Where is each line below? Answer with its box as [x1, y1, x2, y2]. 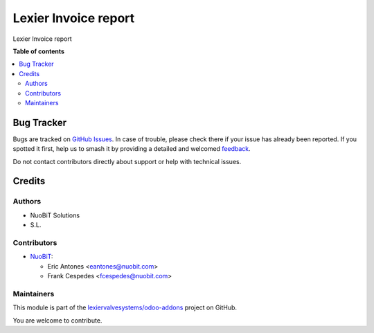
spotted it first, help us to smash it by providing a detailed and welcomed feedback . [12, 145, 251, 153]
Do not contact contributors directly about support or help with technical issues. [12, 157, 242, 165]
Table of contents [12, 47, 65, 55]
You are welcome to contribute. [12, 316, 103, 325]
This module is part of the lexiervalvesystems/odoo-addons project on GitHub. [12, 303, 238, 312]
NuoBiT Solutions [30, 211, 80, 219]
